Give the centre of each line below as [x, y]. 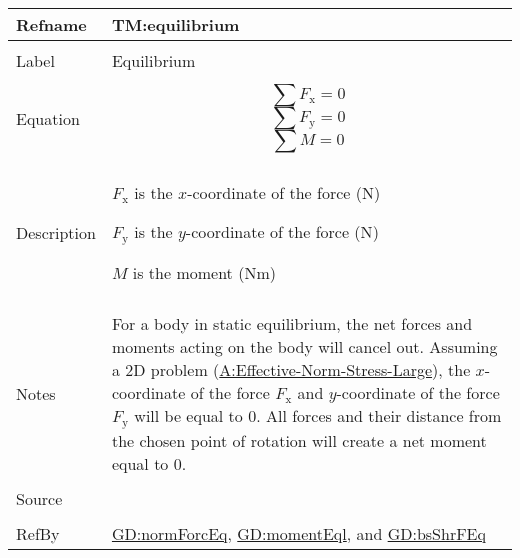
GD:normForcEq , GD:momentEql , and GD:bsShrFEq [298, 533]
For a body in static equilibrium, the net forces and [292, 323]
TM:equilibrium [175, 24]
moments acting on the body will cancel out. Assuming [304, 346]
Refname [51, 24]
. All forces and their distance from [379, 415]
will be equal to [188, 415]
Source [39, 498]
